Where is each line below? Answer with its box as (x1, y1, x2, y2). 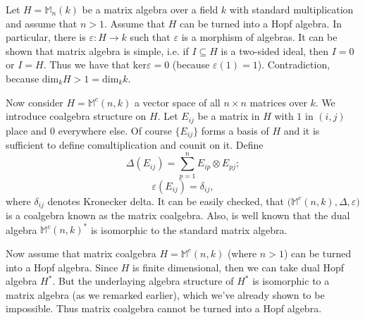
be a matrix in (197, 109, 260, 123)
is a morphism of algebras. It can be (181, 30, 338, 44)
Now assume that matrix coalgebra (6, 245, 156, 260)
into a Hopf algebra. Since (6, 259, 118, 274)
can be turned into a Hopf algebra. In (180, 16, 342, 30)
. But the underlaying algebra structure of (52, 273, 234, 288)
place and (6, 123, 47, 137)
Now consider (6, 94, 63, 109)
